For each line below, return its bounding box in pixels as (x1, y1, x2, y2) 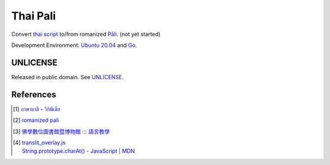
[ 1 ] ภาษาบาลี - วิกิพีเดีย (13, 105, 61, 113)
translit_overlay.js (21, 139, 66, 146)
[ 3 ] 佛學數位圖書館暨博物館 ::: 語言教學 (13, 128, 110, 135)
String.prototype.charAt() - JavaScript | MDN (21, 147, 135, 155)
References (11, 89, 56, 100)
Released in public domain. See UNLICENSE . (11, 73, 124, 80)
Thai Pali (11, 9, 56, 23)
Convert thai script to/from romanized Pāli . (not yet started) (11, 30, 161, 38)
